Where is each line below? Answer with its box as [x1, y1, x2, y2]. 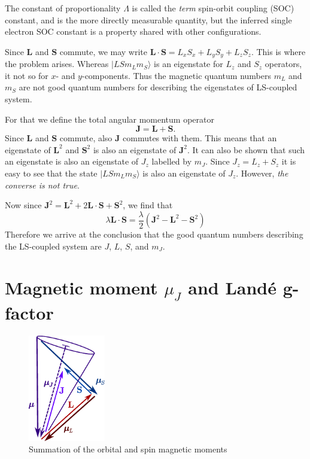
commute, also [59, 132, 113, 144]
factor [5, 300, 54, 325]
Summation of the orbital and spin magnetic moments [29, 443, 227, 455]
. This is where [251, 45, 306, 57]
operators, [265, 57, 302, 70]
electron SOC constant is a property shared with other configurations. [5, 25, 262, 38]
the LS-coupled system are [5, 239, 102, 252]
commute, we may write [59, 45, 148, 57]
